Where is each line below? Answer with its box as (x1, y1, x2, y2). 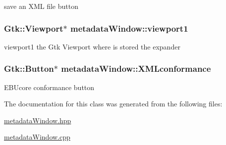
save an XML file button (4, 1, 78, 11)
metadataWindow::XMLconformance (61, 62, 211, 75)
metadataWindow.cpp (4, 132, 70, 142)
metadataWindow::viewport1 (70, 22, 188, 34)
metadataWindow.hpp (4, 115, 71, 125)
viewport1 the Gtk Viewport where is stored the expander (4, 41, 180, 51)
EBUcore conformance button (4, 82, 95, 92)
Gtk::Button (4, 62, 54, 75)
